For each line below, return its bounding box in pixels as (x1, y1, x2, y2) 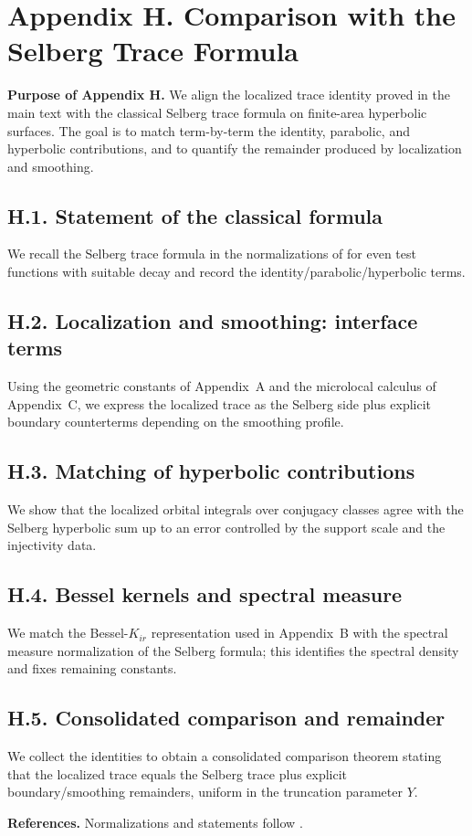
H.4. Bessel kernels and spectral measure (7, 580, 403, 608)
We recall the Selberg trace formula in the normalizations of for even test (7, 244, 416, 263)
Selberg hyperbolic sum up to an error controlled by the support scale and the (7, 517, 446, 536)
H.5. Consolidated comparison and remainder (7, 704, 446, 732)
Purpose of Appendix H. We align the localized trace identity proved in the (7, 85, 450, 104)
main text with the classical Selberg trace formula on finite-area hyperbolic (7, 102, 427, 122)
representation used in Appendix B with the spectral (151, 623, 448, 642)
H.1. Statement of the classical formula (7, 201, 383, 229)
